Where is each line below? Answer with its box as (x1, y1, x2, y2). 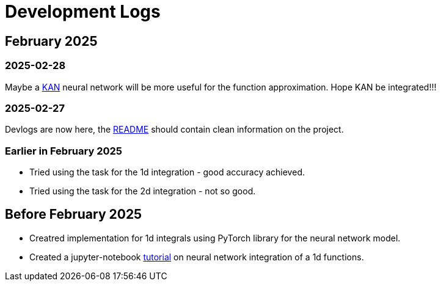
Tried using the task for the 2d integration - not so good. (29, 186, 256, 197)
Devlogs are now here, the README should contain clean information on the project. (5, 124, 344, 135)
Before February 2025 (5, 207, 142, 222)
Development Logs (5, 1, 161, 22)
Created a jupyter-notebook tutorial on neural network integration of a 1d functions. (29, 251, 364, 262)
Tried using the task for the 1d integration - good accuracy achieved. (29, 167, 305, 178)
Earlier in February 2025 (5, 144, 122, 157)
